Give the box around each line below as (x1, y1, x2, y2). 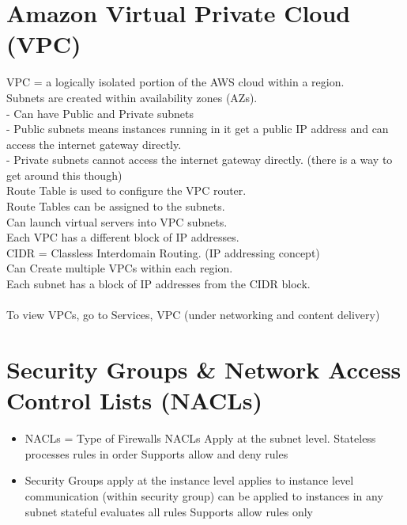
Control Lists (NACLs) (6, 384, 262, 417)
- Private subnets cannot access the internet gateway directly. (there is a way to (6, 151, 393, 168)
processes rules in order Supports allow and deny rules (24, 445, 288, 462)
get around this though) (6, 166, 122, 183)
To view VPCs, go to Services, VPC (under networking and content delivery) (6, 306, 380, 323)
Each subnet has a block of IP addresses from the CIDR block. (6, 276, 311, 292)
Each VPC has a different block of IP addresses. (6, 229, 239, 245)
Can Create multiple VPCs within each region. (6, 260, 233, 276)
